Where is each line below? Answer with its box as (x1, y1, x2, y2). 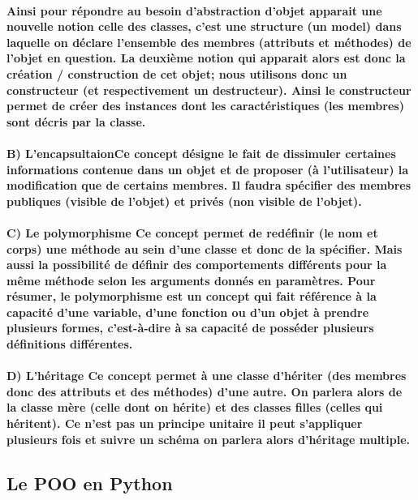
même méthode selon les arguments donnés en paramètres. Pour (6, 271, 376, 288)
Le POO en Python (6, 470, 173, 495)
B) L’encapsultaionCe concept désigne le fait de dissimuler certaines (6, 144, 396, 161)
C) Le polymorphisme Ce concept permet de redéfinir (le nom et (6, 224, 378, 241)
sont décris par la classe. (6, 113, 146, 130)
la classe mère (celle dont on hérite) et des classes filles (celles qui (6, 399, 383, 416)
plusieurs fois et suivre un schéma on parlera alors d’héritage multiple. (6, 430, 411, 447)
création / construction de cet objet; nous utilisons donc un (6, 65, 347, 82)
